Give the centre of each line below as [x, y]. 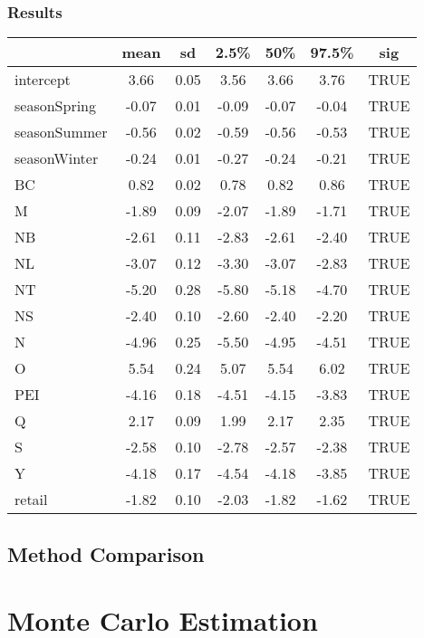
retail [31, 500]
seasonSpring [56, 106]
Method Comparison [106, 553]
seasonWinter [57, 158]
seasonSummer [61, 132]
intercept [43, 80]
